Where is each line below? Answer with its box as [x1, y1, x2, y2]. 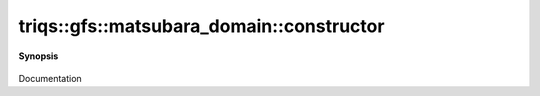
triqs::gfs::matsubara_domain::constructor [18, 15, 385, 37]
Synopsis [18, 50, 59, 62]
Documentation [18, 72, 82, 84]
